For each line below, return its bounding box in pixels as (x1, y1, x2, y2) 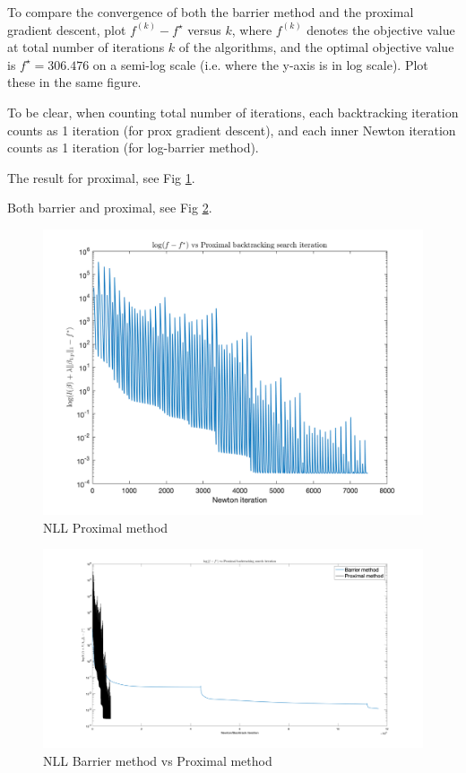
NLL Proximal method (43, 517, 168, 536)
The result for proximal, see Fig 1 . (7, 168, 195, 187)
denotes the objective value (306, 20, 455, 39)
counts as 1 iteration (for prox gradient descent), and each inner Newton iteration (7, 120, 456, 139)
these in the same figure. (7, 73, 142, 91)
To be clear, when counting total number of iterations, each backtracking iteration (7, 102, 459, 121)
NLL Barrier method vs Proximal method (43, 751, 272, 770)
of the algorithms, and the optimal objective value (178, 38, 454, 56)
